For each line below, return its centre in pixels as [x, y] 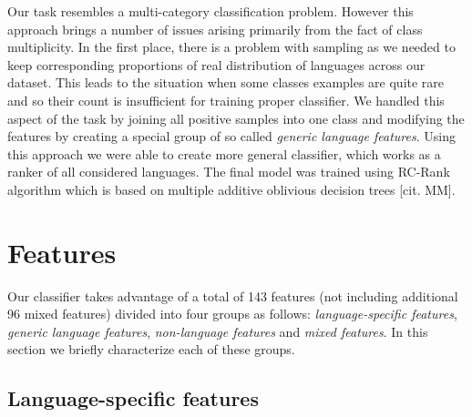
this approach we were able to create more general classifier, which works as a [224, 153]
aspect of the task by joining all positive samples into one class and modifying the [236, 118]
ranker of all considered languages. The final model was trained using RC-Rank [229, 172]
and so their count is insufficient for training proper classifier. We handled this [226, 100]
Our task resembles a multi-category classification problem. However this [210, 11]
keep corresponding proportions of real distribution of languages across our [216, 64]
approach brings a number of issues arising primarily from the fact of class [215, 29]
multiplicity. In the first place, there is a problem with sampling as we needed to [231, 47]
